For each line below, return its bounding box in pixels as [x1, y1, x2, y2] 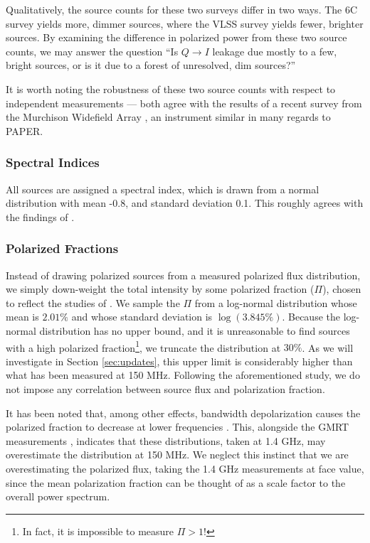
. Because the [282, 309, 340, 324]
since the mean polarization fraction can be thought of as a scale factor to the [6, 475, 346, 490]
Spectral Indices [6, 154, 100, 171]
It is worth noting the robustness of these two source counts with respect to [6, 81, 336, 96]
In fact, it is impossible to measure [22, 523, 174, 538]
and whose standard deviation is [71, 309, 213, 324]
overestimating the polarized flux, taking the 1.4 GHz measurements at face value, [6, 461, 364, 475]
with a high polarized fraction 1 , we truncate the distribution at [6, 338, 281, 355]
